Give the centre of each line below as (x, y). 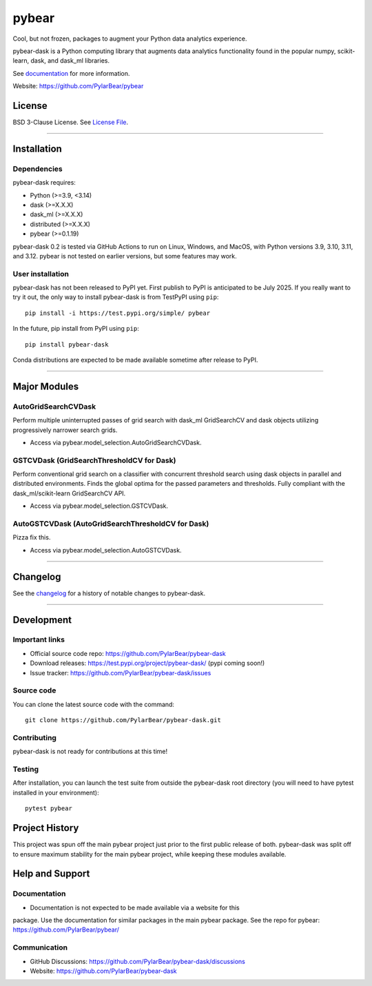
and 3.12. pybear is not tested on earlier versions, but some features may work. (125, 256)
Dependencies (38, 169)
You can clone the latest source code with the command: (94, 704)
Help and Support (51, 874)
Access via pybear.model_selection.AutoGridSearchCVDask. (116, 442)
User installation (41, 274)
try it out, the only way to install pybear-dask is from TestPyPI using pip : (116, 297)
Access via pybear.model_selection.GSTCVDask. (99, 506)
